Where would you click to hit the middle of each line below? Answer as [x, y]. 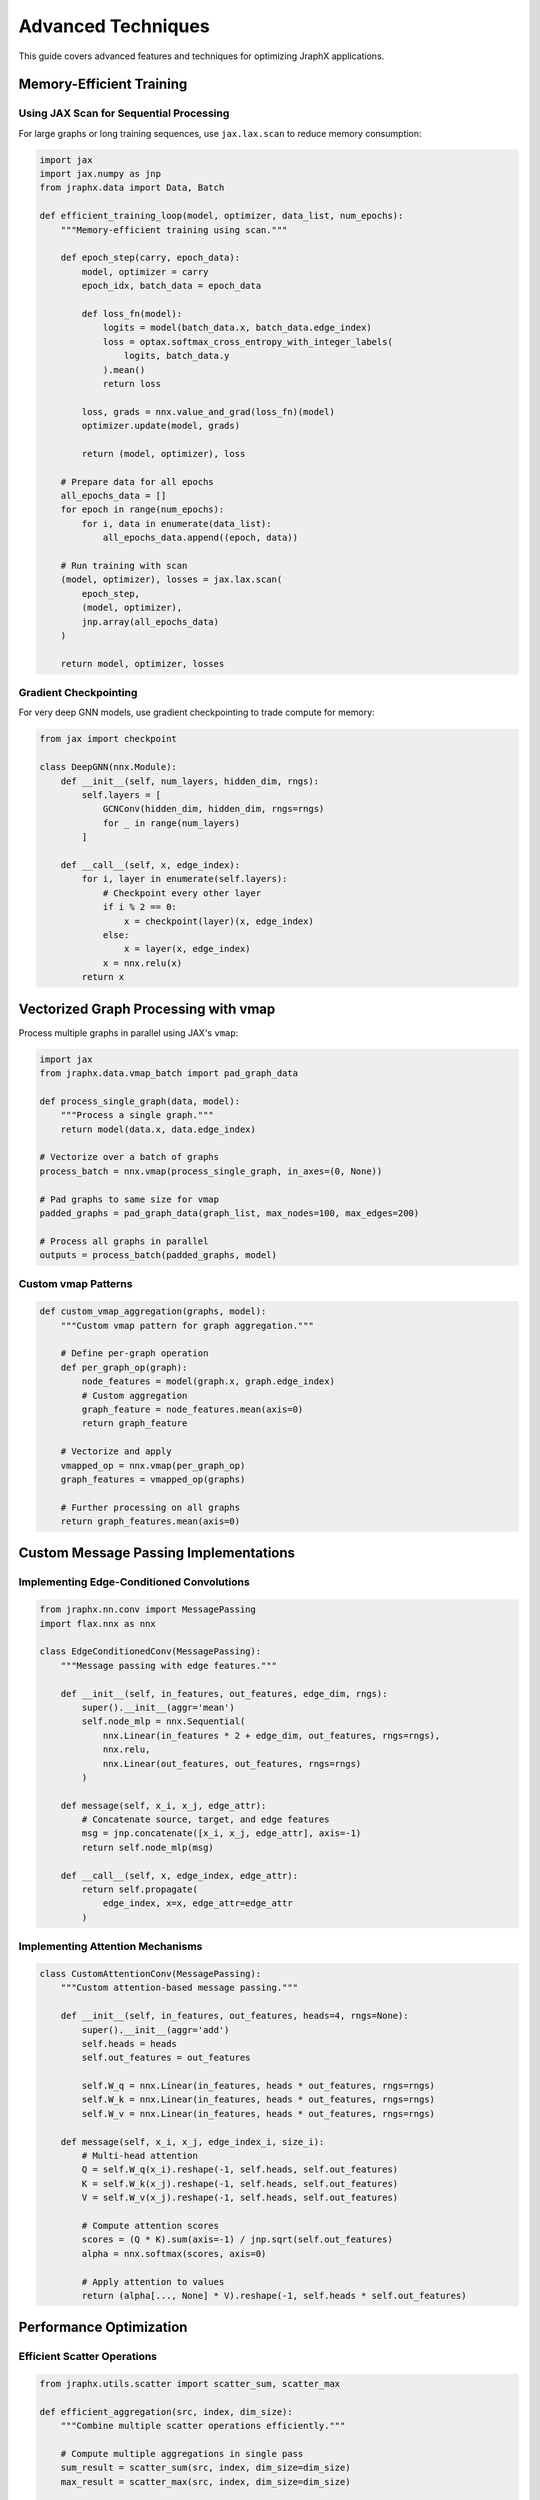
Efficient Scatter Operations [88, 2357]
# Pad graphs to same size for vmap [129, 1199]
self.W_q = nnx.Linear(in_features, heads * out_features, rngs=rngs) [258, 2086]
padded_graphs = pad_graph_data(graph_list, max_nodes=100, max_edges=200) [229, 1213]
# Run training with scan [124, 566]
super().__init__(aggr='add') [155, 2029]
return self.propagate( [140, 1889]
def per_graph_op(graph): [124, 1367]
